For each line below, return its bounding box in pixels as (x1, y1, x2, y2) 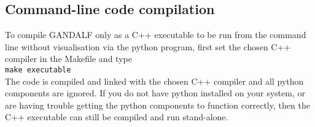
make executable (5, 65, 71, 74)
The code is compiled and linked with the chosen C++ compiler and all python (5, 74, 304, 87)
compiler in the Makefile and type (5, 52, 132, 65)
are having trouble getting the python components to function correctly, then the (5, 98, 310, 111)
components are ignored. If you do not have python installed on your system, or (5, 87, 305, 99)
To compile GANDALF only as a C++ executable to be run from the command (5, 28, 306, 41)
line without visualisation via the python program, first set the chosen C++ (5, 40, 291, 53)
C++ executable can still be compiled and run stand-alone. (5, 110, 228, 123)
